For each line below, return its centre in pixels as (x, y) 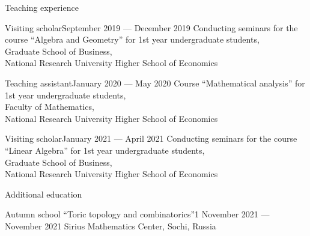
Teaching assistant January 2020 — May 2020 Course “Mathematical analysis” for (155, 83)
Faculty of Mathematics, (50, 107)
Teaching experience (42, 7)
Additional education (44, 194)
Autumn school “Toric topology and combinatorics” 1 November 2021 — (137, 214)
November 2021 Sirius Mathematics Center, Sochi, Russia (111, 225)
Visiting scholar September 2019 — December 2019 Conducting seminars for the (151, 27)
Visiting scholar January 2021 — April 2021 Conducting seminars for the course (151, 138)
